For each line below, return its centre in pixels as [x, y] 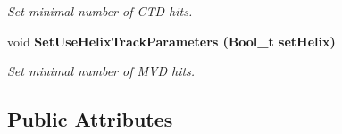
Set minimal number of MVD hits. [101, 71]
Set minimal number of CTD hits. [100, 11]
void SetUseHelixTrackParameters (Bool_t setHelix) [171, 41]
